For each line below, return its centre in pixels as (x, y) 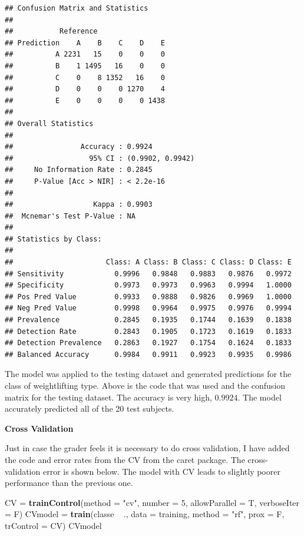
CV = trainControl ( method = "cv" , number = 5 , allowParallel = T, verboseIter (152, 502)
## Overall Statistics (49, 123)
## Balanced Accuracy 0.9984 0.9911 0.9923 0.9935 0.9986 (148, 354)
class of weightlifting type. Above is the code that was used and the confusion (145, 385)
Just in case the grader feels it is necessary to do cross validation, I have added (147, 448)
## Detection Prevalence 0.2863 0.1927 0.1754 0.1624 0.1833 (148, 343)
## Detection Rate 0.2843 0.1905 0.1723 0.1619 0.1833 (148, 331)
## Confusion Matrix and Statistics (77, 8)
